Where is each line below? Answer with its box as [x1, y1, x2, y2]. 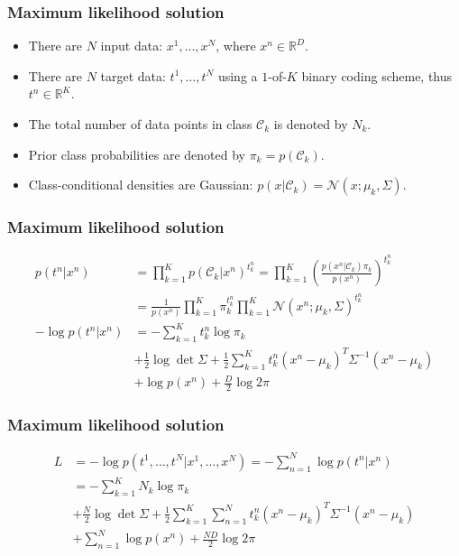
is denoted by [273, 115, 348, 133]
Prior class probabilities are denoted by [28, 144, 245, 163]
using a [217, 66, 258, 85]
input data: [100, 36, 163, 55]
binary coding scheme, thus [301, 66, 453, 85]
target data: [100, 66, 166, 85]
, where [216, 36, 256, 55]
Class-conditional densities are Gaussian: [28, 175, 253, 194]
